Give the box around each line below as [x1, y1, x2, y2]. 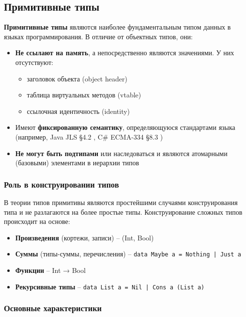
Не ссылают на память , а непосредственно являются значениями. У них [15, 48, 234, 58]
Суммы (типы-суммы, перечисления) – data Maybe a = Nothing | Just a [15, 249, 241, 259]
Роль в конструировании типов [4, 178, 119, 190]
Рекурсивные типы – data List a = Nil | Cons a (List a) [15, 281, 205, 291]
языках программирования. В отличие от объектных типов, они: [4, 31, 193, 41]
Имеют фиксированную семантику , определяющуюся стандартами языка [15, 122, 235, 132]
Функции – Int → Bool [15, 265, 86, 275]
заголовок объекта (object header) [27, 73, 127, 83]
